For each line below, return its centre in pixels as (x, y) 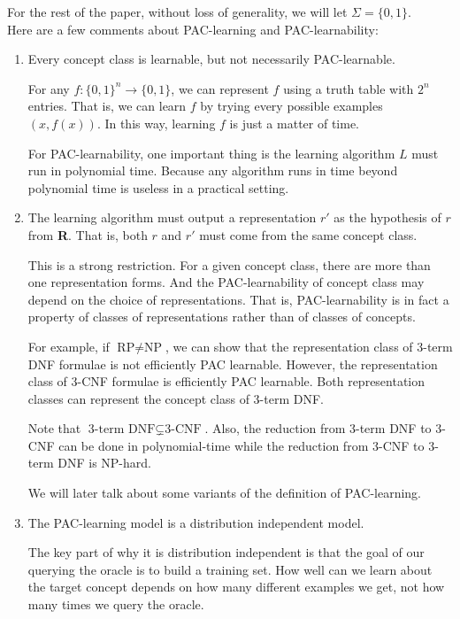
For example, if (69, 346)
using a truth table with (349, 88)
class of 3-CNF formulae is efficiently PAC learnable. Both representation (226, 381)
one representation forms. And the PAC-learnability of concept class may (226, 282)
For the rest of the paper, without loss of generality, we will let (177, 12)
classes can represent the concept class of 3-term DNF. (176, 398)
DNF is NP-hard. (104, 463)
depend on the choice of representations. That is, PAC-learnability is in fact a (238, 299)
